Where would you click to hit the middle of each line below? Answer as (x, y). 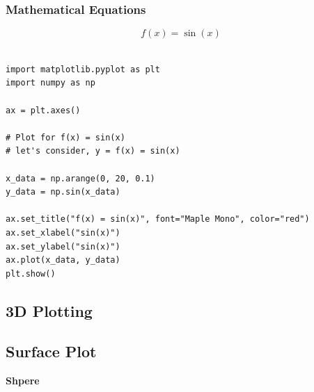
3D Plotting (49, 310)
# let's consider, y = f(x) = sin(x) (93, 151)
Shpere (23, 381)
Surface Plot (51, 351)
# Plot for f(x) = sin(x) (65, 137)
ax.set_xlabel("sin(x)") (63, 232)
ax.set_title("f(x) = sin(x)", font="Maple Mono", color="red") (158, 219)
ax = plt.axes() (43, 110)
